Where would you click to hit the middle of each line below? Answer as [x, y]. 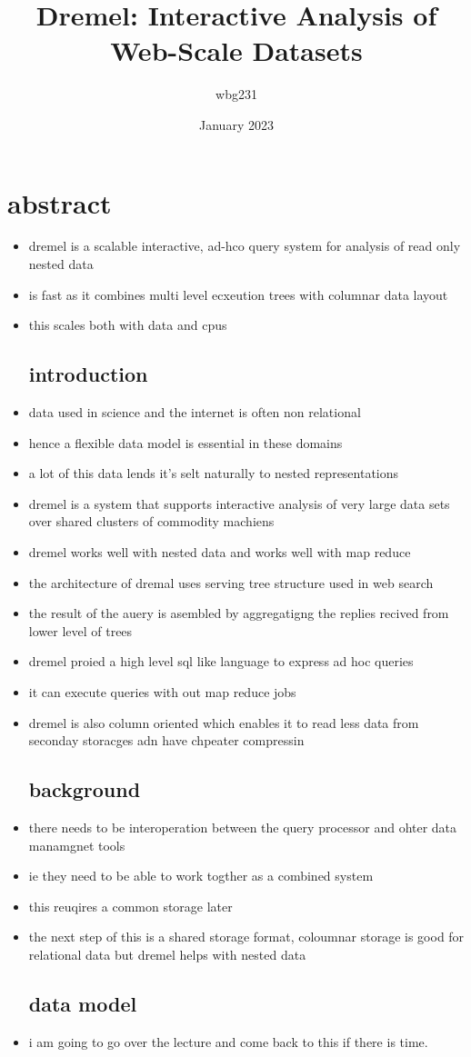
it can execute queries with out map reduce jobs [162, 691]
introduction [88, 374]
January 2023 [236, 124]
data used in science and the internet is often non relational [195, 412]
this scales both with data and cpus [128, 325]
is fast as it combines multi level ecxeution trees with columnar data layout [238, 294]
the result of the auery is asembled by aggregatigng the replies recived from [239, 613]
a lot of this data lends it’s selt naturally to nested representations [214, 473]
